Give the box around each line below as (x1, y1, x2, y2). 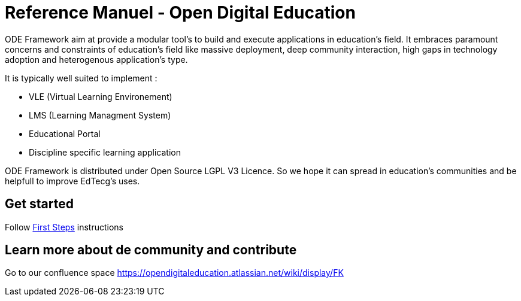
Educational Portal (29, 128, 101, 139)
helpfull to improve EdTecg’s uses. (5, 175, 140, 186)
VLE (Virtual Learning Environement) (29, 91, 172, 102)
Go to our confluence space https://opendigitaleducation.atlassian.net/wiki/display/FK (5, 267, 344, 278)
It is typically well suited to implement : (5, 72, 157, 83)
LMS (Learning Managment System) (29, 110, 171, 120)
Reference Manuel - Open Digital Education (5, 2, 356, 23)
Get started (5, 196, 74, 212)
